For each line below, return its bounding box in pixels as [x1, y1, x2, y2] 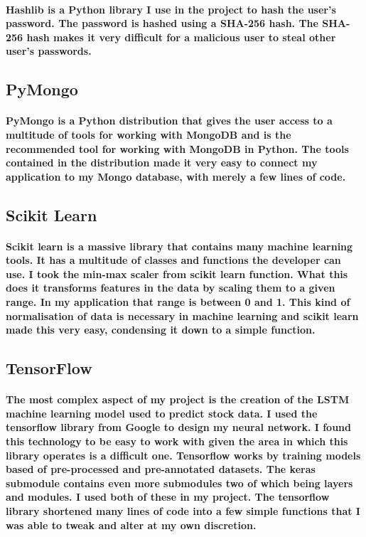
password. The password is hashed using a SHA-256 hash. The [6, 16, 318, 31]
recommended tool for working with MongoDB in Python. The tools [6, 141, 349, 156]
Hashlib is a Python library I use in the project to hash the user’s [6, 1, 336, 16]
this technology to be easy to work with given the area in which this [6, 434, 348, 448]
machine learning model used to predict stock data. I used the [6, 405, 318, 420]
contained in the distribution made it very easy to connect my [6, 155, 318, 170]
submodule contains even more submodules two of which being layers [6, 475, 353, 490]
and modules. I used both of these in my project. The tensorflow [6, 489, 330, 504]
